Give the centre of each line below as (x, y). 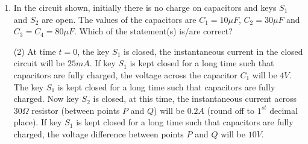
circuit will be (39, 63)
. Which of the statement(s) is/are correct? (153, 31)
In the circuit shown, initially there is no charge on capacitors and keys (145, 7)
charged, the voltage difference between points (99, 133)
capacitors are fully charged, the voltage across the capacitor (125, 74)
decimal (284, 110)
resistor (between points (76, 110)
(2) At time (35, 51)
